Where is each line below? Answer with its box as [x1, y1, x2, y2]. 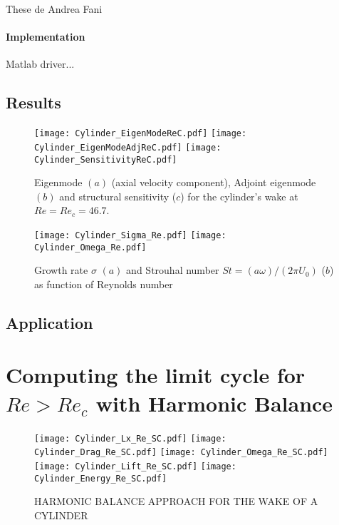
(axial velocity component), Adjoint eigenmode [111, 175, 316, 190]
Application [6, 311, 93, 333]
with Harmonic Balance [95, 388, 333, 417]
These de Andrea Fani [6, 1, 103, 16]
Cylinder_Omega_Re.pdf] [34, 242, 147, 253]
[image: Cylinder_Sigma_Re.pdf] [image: [34, 230, 226, 240]
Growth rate [34, 262, 88, 277]
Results [6, 91, 61, 113]
